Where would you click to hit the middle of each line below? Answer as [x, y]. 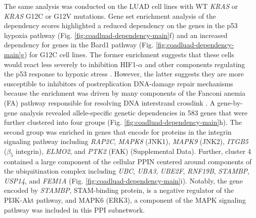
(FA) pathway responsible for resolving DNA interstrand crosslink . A [109, 102]
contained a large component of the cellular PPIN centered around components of [128, 161]
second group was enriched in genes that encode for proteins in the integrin [118, 131]
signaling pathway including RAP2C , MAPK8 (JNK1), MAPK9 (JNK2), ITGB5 [126, 141]
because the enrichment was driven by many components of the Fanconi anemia [125, 93]
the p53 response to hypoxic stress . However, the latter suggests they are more [124, 74]
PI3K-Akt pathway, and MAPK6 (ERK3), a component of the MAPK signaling [125, 200]
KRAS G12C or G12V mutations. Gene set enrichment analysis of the [110, 16]
